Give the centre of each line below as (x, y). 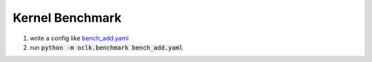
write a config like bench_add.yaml (79, 38)
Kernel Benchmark (67, 18)
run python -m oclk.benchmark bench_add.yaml (106, 47)
